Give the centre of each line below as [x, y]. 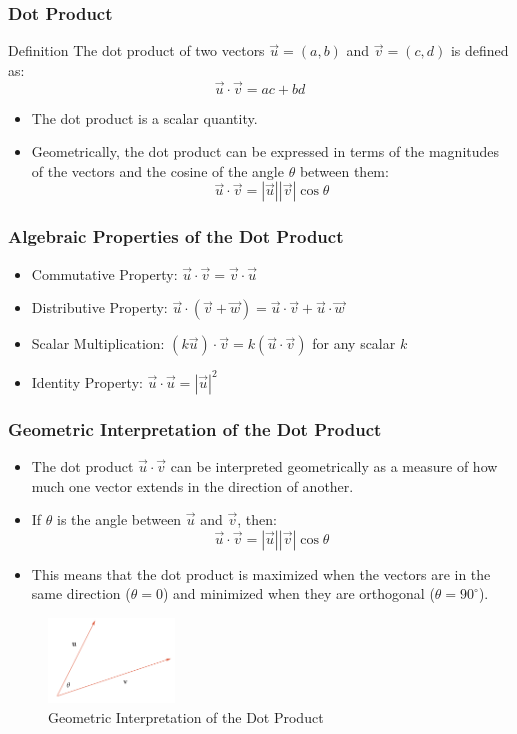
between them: [344, 170]
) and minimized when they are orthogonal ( [298, 593]
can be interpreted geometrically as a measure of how [334, 465]
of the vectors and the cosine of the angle [157, 170]
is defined [479, 50]
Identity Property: [87, 381]
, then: [257, 519]
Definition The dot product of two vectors [136, 50]
